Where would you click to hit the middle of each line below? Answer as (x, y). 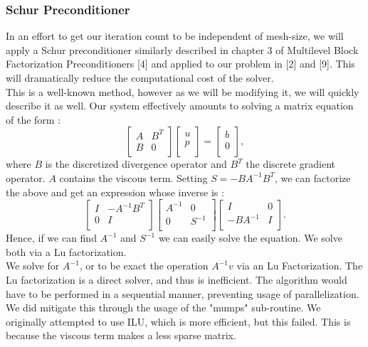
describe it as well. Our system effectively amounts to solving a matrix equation (180, 106)
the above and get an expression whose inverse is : (115, 192)
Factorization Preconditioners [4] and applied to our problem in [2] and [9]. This (180, 64)
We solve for (33, 266)
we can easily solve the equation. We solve (250, 238)
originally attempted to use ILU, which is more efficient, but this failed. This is (178, 321)
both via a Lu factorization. (66, 251)
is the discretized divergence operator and (136, 164)
